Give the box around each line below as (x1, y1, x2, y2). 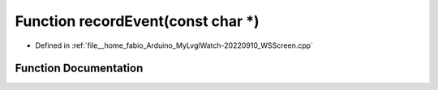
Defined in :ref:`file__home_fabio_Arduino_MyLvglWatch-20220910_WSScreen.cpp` (35, 41, 314, 50)
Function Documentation (15, 62, 144, 75)
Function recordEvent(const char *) (15, 12, 260, 30)
